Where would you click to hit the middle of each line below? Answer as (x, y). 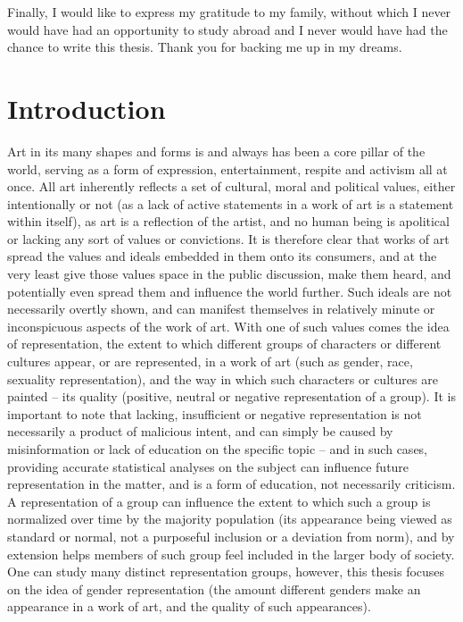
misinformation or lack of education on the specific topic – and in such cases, (218, 449)
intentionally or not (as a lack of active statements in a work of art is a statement (231, 203)
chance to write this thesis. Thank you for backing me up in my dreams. (205, 47)
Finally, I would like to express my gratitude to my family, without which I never (229, 12)
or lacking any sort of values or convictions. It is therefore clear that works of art (228, 238)
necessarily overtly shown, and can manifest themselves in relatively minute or (221, 309)
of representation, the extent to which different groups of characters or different (224, 344)
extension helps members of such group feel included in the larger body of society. (231, 554)
